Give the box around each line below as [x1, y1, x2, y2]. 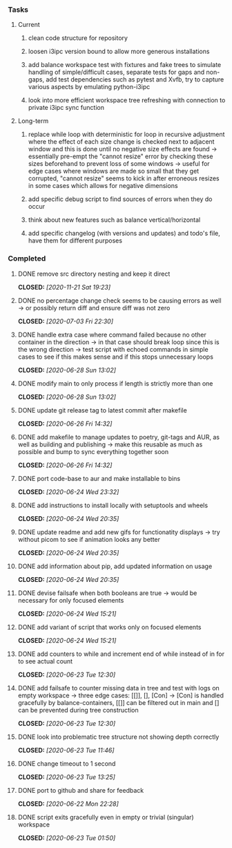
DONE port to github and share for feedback [17, 786, 144, 794]
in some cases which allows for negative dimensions [28, 182, 178, 190]
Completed [8, 254, 46, 263]
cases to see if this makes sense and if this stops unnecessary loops [17, 352, 213, 361]
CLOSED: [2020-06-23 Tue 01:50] [17, 833, 116, 842]
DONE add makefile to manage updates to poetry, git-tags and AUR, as [17, 433, 220, 441]
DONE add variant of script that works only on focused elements [17, 623, 202, 631]
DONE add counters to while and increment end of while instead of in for [17, 650, 225, 658]
